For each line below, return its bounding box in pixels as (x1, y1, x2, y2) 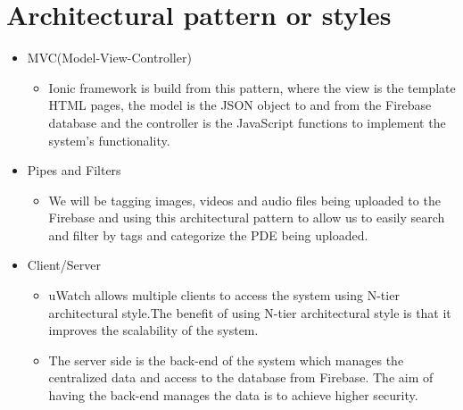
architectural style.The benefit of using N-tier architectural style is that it (48, 303, 451, 322)
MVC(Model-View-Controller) (27, 48, 192, 67)
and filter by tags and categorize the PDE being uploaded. (48, 225, 368, 244)
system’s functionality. (48, 130, 170, 149)
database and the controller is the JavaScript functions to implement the (48, 113, 446, 131)
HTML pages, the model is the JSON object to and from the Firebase (48, 96, 432, 114)
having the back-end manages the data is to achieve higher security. (48, 386, 418, 405)
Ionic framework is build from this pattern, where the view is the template (48, 78, 456, 96)
